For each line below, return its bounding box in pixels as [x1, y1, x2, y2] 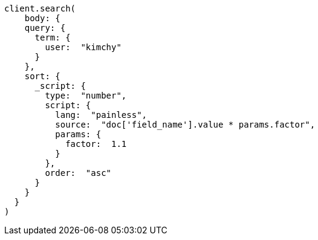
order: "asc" [45, 168, 112, 178]
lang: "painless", [55, 110, 148, 120]
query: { [24, 23, 66, 33]
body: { [24, 13, 60, 23]
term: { [34, 33, 71, 42]
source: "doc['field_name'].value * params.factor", [55, 120, 316, 129]
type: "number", [45, 91, 127, 100]
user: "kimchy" [45, 42, 122, 52]
